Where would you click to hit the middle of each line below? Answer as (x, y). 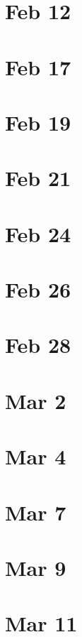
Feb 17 (38, 66)
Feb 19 (38, 122)
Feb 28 (38, 345)
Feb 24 (38, 233)
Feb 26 (38, 289)
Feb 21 (38, 178)
